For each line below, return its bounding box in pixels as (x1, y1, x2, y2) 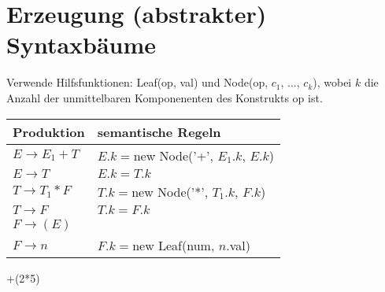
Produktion (13, 122, 85, 141)
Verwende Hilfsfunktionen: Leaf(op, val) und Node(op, (6, 74, 268, 91)
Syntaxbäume (6, 28, 157, 61)
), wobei (313, 74, 352, 91)
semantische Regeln (97, 122, 221, 141)
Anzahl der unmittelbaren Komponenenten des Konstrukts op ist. (6, 89, 323, 105)
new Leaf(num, (132, 235, 215, 254)
